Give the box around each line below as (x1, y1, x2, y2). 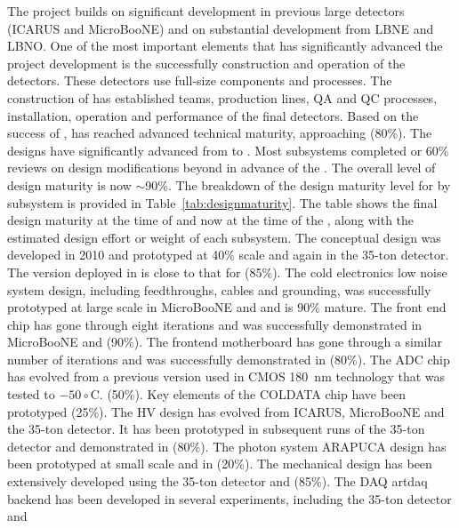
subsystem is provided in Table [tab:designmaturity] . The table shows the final (7, 193, 438, 212)
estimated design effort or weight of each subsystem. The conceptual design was (7, 228, 441, 246)
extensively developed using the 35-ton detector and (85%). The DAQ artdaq (7, 472, 428, 491)
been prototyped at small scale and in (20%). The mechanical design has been (7, 454, 432, 473)
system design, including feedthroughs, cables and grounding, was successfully (7, 280, 431, 299)
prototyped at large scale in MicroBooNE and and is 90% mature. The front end (7, 298, 447, 316)
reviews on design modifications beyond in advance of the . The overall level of (7, 158, 436, 177)
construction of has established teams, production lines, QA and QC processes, (7, 88, 438, 107)
